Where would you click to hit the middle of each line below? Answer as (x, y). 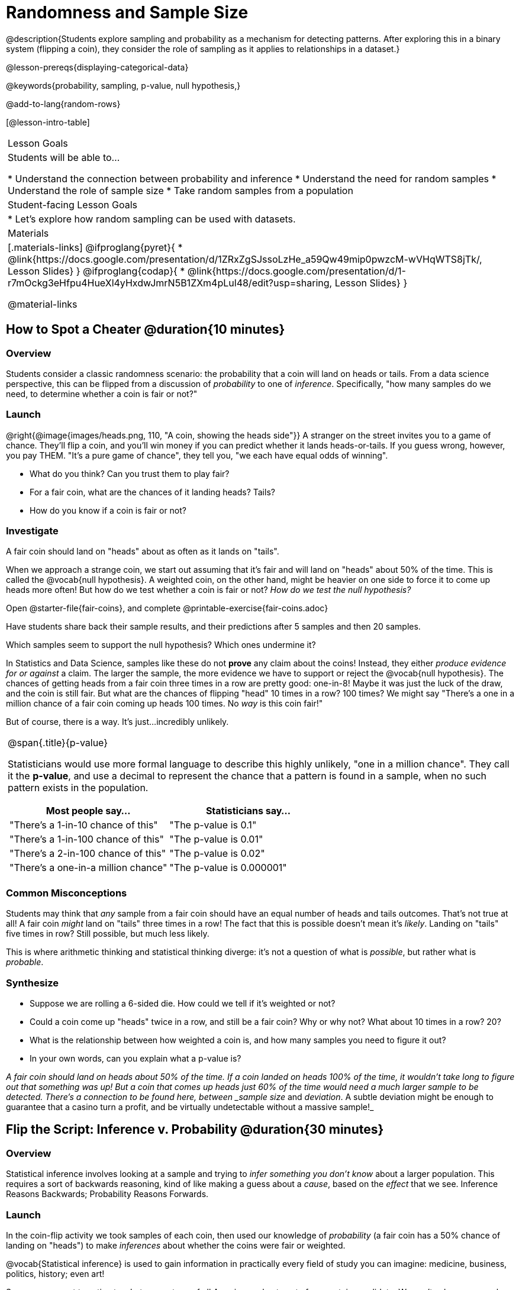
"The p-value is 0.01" (216, 839)
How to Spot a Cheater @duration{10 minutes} (146, 330)
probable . (25, 962)
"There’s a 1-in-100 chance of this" (87, 839)
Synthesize (33, 983)
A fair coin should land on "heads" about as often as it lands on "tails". (143, 552)
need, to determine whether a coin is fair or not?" (102, 394)
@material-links (43, 304)
